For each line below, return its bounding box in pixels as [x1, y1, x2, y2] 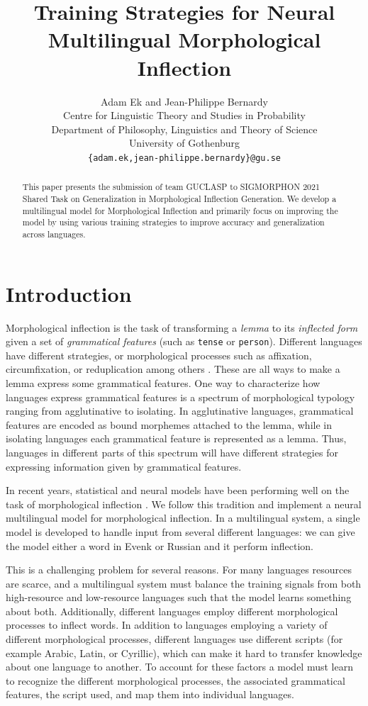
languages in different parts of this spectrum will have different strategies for [6, 444, 338, 459]
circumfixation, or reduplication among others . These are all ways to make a [6, 362, 340, 376]
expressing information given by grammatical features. [6, 459, 242, 474]
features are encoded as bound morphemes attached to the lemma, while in [6, 417, 332, 432]
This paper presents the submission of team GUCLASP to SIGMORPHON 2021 [22, 181, 320, 193]
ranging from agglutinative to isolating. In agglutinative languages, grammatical [6, 403, 354, 418]
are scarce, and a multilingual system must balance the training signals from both [6, 576, 362, 590]
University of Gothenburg [128, 135, 240, 150]
